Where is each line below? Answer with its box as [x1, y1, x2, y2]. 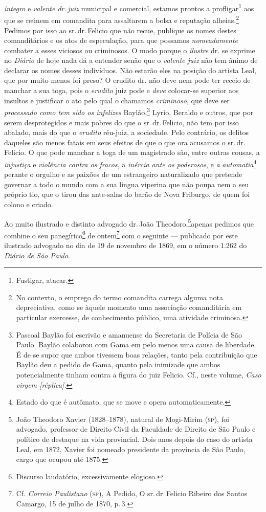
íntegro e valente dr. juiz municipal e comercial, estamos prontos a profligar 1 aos [4, 2, 254, 13]
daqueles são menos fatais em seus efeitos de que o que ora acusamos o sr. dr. [4, 137, 246, 147]
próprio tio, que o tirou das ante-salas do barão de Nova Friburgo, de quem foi [4, 189, 250, 199]
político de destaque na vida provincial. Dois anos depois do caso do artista [16, 433, 253, 444]
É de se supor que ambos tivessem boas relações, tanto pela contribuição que [16, 349, 257, 360]
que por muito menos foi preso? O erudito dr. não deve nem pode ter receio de [4, 75, 251, 85]
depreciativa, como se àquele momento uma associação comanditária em [16, 302, 242, 313]
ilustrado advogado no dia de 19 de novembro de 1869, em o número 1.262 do [4, 240, 247, 250]
